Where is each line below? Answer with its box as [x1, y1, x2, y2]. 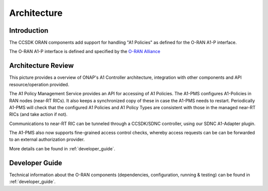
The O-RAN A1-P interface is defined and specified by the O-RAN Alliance [9, 49, 161, 55]
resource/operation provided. [9, 81, 69, 87]
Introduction [9, 26, 49, 35]
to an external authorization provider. [9, 136, 85, 142]
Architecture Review [9, 62, 74, 70]
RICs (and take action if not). [9, 112, 68, 118]
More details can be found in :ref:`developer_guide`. [9, 145, 116, 151]
